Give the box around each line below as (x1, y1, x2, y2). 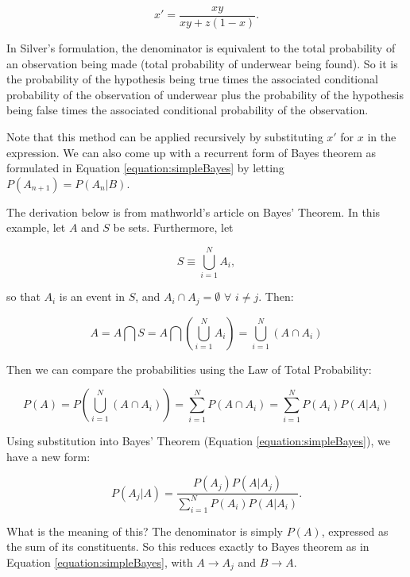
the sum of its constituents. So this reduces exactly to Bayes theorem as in (6, 538, 369, 555)
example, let (6, 219, 66, 236)
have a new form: (6, 448, 91, 464)
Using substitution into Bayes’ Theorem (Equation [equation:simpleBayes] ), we (6, 433, 390, 449)
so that (6, 288, 41, 305)
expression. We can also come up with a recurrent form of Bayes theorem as (6, 144, 377, 160)
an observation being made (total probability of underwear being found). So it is (6, 55, 398, 71)
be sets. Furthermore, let (113, 219, 234, 236)
